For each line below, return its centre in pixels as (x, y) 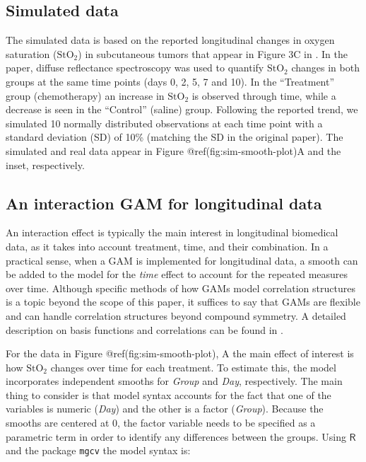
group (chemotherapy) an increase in (85, 95)
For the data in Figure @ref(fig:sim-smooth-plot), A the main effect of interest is (180, 353)
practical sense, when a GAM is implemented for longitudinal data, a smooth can (182, 260)
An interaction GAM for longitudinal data (164, 203)
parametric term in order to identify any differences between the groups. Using (176, 436)
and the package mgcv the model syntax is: (98, 450)
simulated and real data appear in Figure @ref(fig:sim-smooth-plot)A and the (173, 150)
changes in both (325, 68)
